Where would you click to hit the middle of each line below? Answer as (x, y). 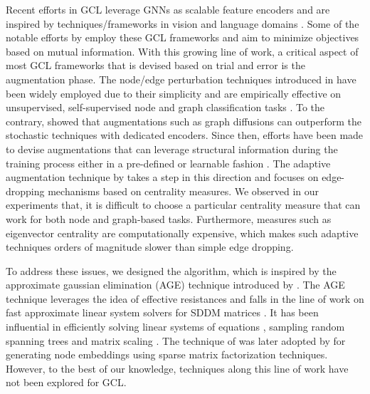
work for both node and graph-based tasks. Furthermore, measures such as (169, 218)
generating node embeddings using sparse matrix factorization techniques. (167, 354)
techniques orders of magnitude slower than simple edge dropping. (150, 247)
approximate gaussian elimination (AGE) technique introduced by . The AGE (175, 285)
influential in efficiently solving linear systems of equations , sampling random (175, 327)
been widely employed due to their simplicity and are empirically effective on (174, 93)
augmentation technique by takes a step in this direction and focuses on (162, 177)
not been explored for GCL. (66, 382)
